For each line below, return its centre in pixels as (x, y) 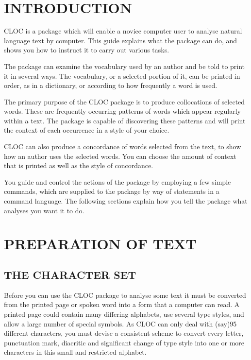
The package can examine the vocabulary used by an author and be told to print (125, 66)
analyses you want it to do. (44, 210)
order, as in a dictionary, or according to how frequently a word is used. (111, 85)
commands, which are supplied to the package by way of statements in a (112, 191)
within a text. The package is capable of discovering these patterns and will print (125, 120)
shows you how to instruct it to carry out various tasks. (87, 50)
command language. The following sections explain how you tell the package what (126, 201)
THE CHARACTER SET (70, 274)
